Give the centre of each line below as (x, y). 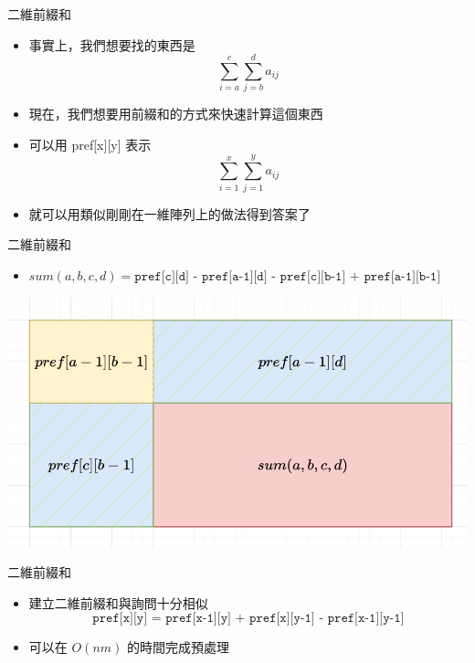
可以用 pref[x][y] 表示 (90, 144)
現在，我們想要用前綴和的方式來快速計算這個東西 (176, 114)
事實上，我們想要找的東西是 (112, 44)
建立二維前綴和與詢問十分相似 (118, 602)
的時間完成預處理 (178, 647)
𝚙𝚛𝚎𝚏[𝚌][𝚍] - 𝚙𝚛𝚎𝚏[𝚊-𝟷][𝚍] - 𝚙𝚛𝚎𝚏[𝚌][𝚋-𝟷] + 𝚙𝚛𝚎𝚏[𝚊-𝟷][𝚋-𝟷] (288, 276)
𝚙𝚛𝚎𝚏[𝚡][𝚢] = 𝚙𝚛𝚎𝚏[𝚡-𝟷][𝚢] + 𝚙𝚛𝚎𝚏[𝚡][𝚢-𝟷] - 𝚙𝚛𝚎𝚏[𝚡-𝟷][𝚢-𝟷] (248, 619)
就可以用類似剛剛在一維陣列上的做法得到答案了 (169, 213)
